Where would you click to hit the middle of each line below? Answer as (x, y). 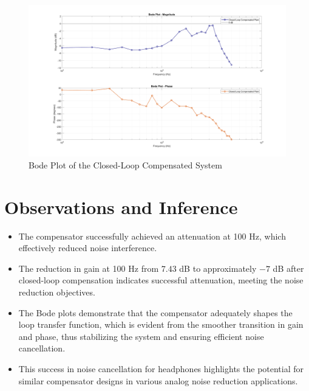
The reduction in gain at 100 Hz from (89, 268)
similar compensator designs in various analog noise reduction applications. (158, 380)
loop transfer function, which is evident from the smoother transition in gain (161, 324)
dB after (288, 268)
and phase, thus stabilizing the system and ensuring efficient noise (141, 336)
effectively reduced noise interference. (88, 248)
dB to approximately (218, 268)
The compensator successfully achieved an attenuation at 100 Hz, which (152, 236)
